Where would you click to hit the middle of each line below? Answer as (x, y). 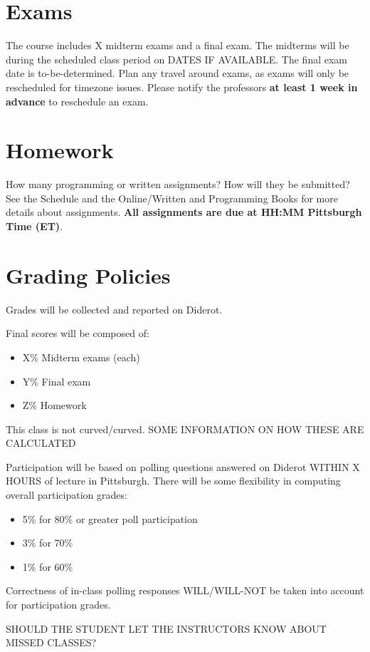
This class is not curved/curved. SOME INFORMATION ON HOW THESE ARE (185, 429)
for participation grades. (58, 605)
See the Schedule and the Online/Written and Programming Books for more (172, 198)
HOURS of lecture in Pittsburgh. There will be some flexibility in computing (173, 481)
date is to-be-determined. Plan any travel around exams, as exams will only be (178, 73)
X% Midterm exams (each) (81, 357)
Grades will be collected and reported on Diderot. (114, 309)
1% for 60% (48, 566)
